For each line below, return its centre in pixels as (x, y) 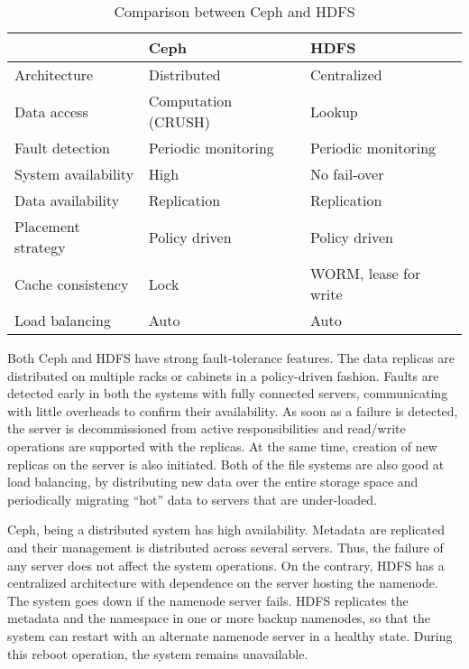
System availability (74, 174)
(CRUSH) (179, 121)
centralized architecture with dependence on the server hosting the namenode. (223, 583)
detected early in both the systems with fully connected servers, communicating (228, 393)
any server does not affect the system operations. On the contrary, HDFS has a (226, 565)
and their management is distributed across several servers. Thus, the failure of (225, 547)
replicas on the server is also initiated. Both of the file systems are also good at (226, 464)
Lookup (334, 111)
